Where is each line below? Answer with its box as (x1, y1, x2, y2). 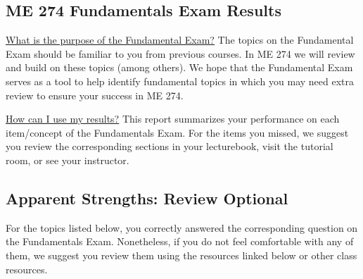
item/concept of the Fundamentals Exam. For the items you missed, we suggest (6, 125, 349, 139)
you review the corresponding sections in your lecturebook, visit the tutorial (6, 139, 333, 154)
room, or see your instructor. (6, 152, 129, 167)
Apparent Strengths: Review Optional (6, 187, 288, 209)
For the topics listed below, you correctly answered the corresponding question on (6, 220, 358, 235)
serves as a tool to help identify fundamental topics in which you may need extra (6, 73, 355, 88)
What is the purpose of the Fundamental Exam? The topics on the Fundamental (6, 32, 354, 47)
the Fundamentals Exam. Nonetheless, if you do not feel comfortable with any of (6, 234, 354, 249)
